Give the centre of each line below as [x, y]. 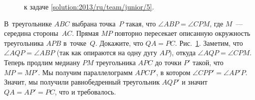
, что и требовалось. [85, 91]
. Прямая [85, 33]
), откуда [182, 52]
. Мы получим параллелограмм [85, 72]
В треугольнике [28, 23]
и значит [195, 82]
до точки [168, 62]
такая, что [141, 23]
